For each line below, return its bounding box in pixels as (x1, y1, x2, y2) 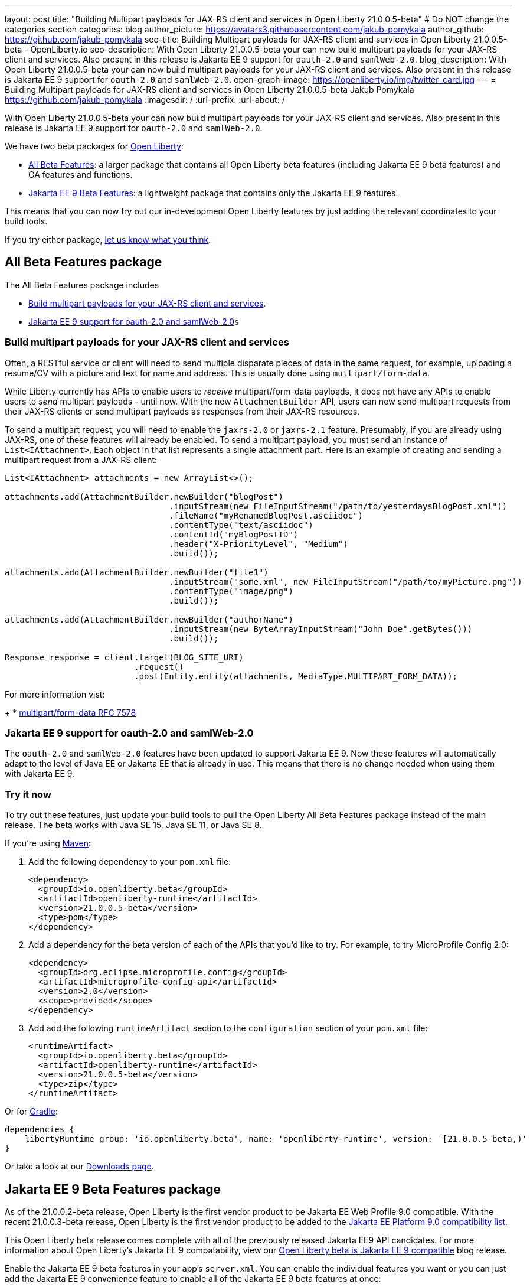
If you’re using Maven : (5, 838, 91, 849)
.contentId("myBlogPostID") (169, 529, 299, 539)
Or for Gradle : (5, 1106, 58, 1117)
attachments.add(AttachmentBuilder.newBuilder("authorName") (5, 614, 293, 624)
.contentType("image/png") (169, 586, 293, 596)
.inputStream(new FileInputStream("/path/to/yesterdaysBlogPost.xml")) (169, 501, 508, 511)
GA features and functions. (28, 170, 133, 180)
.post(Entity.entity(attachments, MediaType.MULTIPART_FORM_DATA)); (134, 671, 458, 681)
